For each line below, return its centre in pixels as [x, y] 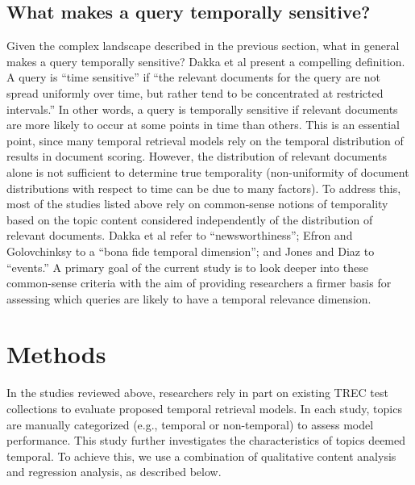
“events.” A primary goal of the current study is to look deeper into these [187, 267]
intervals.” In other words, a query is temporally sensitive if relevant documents [202, 109]
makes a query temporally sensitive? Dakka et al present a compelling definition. [206, 61]
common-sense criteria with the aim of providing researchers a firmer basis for [199, 283]
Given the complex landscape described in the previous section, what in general [203, 46]
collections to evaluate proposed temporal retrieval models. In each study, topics [204, 409]
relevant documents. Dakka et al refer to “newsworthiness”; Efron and [180, 235]
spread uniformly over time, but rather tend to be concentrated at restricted [195, 92]
